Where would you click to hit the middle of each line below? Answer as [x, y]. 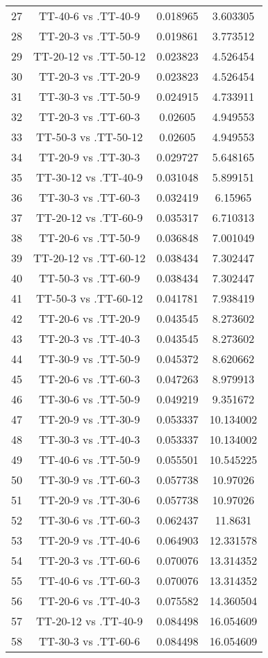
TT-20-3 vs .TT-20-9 [90, 76]
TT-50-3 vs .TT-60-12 [90, 298]
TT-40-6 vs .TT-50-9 [90, 459]
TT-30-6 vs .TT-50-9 [90, 399]
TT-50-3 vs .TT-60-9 [90, 278]
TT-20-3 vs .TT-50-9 [90, 36]
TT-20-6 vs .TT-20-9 [90, 318]
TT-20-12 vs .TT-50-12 [90, 56]
